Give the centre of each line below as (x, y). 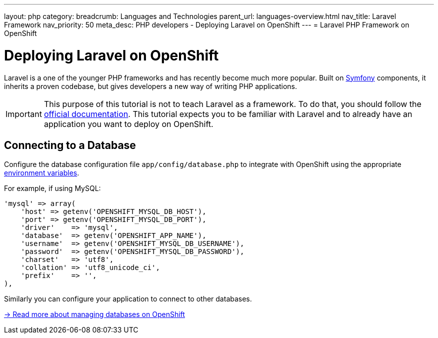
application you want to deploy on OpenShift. (128, 124)
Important (24, 114)
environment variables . (42, 173)
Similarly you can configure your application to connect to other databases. (128, 299)
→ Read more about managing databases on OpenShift (94, 314)
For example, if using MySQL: (52, 188)
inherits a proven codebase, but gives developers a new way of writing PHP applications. (151, 86)
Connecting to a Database (70, 145)
